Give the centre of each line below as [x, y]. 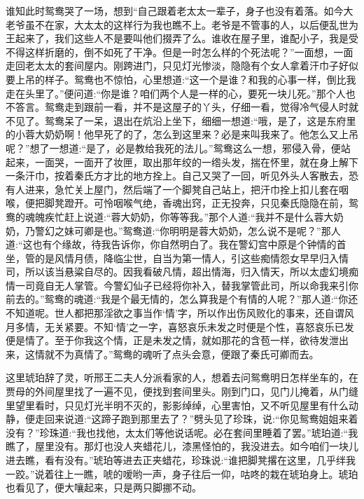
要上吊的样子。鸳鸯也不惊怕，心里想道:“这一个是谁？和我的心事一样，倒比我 [181, 79]
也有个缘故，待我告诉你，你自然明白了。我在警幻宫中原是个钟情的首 [189, 244]
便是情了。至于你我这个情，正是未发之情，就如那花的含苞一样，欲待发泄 [172, 340]
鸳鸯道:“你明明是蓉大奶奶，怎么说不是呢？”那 [227, 230]
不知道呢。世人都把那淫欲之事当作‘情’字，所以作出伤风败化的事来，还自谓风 [180, 313]
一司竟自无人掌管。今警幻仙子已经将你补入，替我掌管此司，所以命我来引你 [187, 285]
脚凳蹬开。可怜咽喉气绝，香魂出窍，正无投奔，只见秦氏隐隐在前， [196, 203]
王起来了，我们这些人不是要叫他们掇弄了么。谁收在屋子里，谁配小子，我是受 [182, 38]
